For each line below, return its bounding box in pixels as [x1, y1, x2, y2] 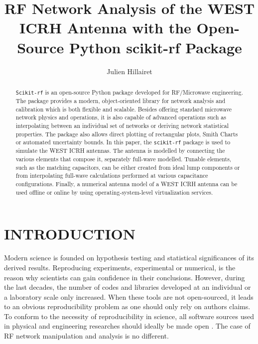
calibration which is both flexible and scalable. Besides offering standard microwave [15, 105, 232, 113]
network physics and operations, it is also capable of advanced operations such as [15, 113, 226, 121]
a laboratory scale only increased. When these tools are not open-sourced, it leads [4, 291, 254, 302]
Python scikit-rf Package [69, 37, 242, 57]
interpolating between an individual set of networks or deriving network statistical [15, 121, 229, 129]
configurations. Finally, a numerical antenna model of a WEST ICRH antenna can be [15, 180, 238, 188]
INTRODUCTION [4, 224, 136, 244]
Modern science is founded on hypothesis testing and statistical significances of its [4, 252, 255, 263]
